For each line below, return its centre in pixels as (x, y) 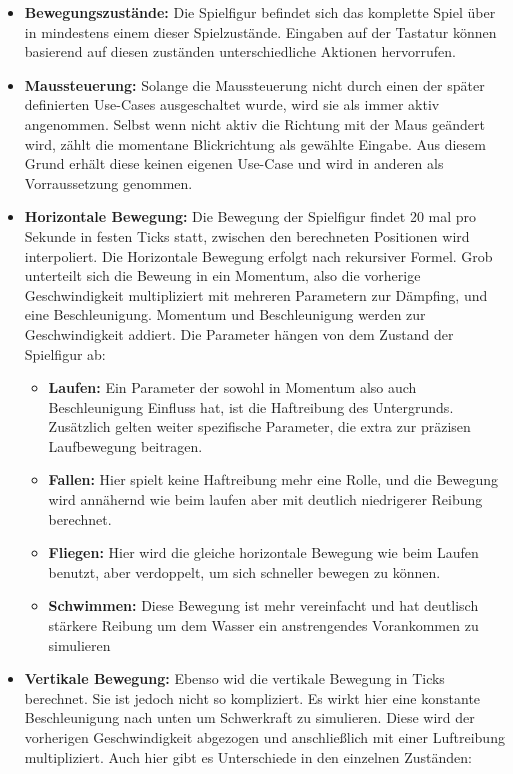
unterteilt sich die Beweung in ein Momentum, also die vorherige (222, 275)
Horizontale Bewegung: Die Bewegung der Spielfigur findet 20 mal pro (250, 216)
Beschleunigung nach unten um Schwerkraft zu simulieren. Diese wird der (249, 717)
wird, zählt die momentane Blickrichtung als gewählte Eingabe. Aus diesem (255, 143)
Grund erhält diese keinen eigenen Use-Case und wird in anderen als (234, 163)
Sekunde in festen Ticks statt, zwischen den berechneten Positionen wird (247, 235)
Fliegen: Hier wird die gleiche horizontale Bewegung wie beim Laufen (263, 552)
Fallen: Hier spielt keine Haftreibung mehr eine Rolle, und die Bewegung (273, 479)
